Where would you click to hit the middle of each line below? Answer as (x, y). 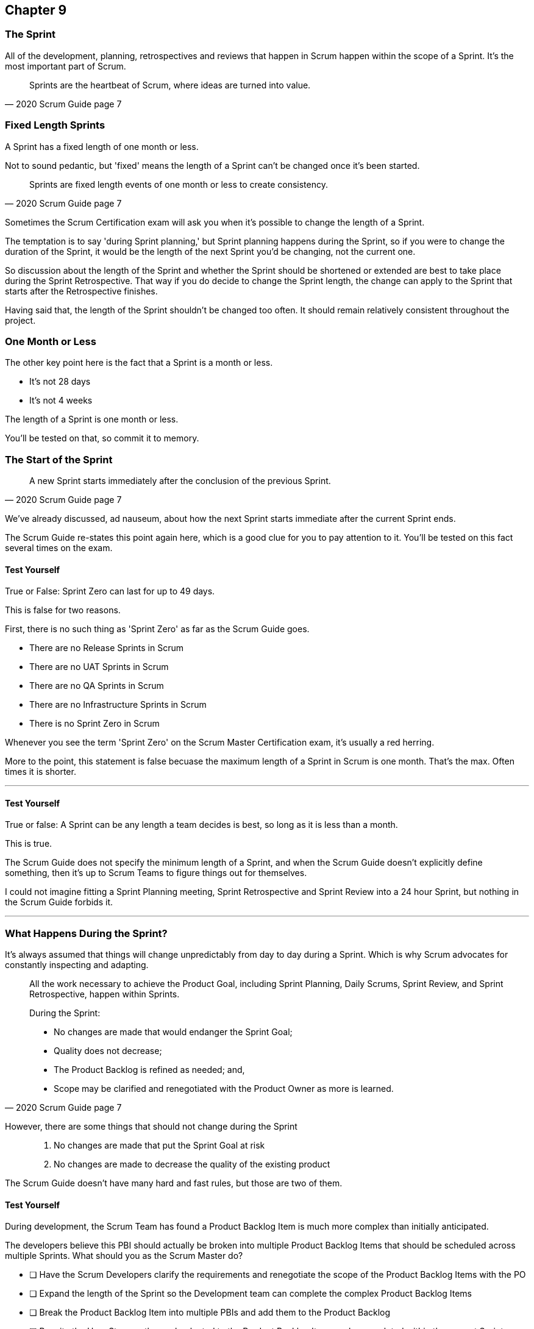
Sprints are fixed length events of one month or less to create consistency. (179, 184)
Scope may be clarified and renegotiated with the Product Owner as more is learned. (224, 1089)
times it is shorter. (41, 772)
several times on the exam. (59, 548)
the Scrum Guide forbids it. (59, 902)
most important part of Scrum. (66, 66)
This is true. (29, 844)
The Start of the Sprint (59, 459)
